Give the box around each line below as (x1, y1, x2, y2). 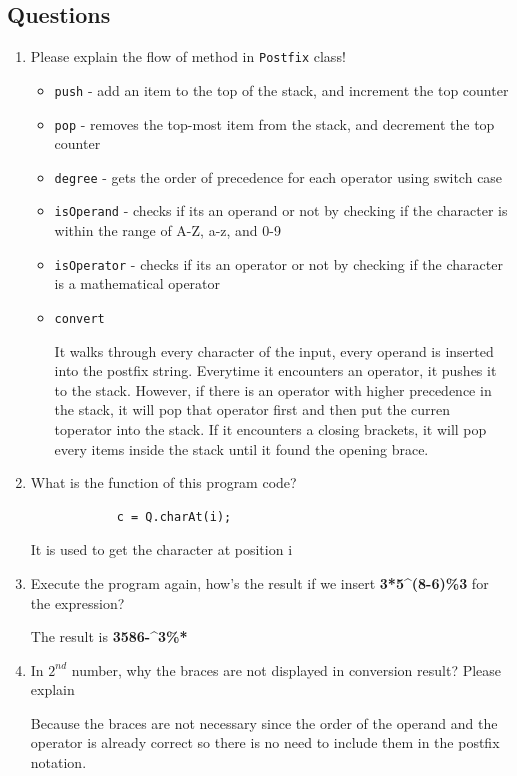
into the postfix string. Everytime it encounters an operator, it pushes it (54, 360, 497, 381)
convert (54, 311, 105, 326)
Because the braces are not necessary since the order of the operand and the (30, 712, 498, 733)
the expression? (30, 592, 125, 613)
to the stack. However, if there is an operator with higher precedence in (54, 379, 492, 400)
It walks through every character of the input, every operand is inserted (54, 340, 494, 361)
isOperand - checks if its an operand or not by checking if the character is (54, 200, 508, 221)
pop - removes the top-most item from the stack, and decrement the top (54, 113, 495, 134)
